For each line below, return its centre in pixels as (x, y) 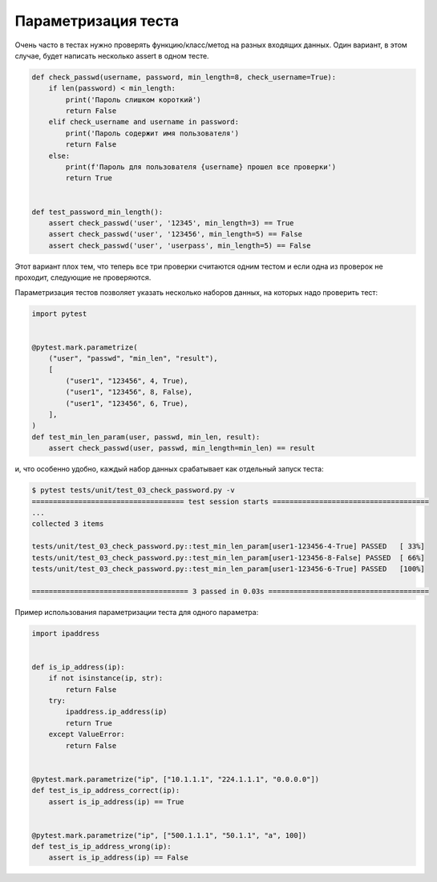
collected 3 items (68, 524)
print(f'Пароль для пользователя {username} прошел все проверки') (201, 167)
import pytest (59, 314)
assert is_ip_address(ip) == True (116, 801)
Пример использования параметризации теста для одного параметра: (137, 612)
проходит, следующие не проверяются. (83, 277)
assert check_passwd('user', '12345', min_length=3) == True (171, 223)
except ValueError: (87, 734)
